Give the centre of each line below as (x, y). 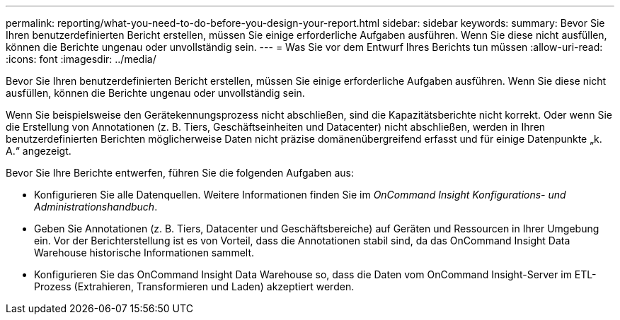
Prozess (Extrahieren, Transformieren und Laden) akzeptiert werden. (194, 286)
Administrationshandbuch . (96, 207)
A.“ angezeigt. (39, 151)
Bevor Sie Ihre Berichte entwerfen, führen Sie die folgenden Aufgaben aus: (180, 173)
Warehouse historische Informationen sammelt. (144, 253)
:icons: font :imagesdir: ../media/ (81, 59)
